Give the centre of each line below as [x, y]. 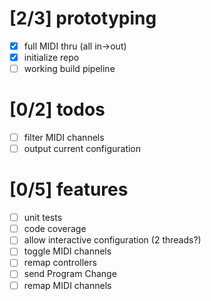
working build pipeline [69, 69]
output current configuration [82, 149]
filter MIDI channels [64, 138]
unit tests [43, 218]
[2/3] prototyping [83, 18]
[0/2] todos [57, 109]
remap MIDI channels [67, 285]
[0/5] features [69, 189]
